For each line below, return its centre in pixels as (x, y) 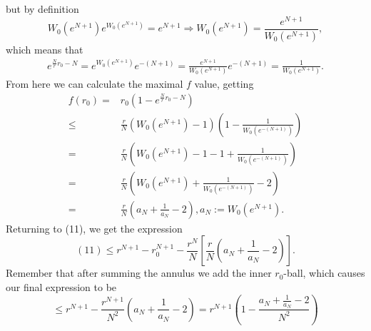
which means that (45, 49)
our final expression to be (61, 286)
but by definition (42, 9)
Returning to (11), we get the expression (94, 228)
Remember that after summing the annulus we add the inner (139, 273)
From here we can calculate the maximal (95, 84)
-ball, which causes (324, 273)
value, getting (224, 84)
